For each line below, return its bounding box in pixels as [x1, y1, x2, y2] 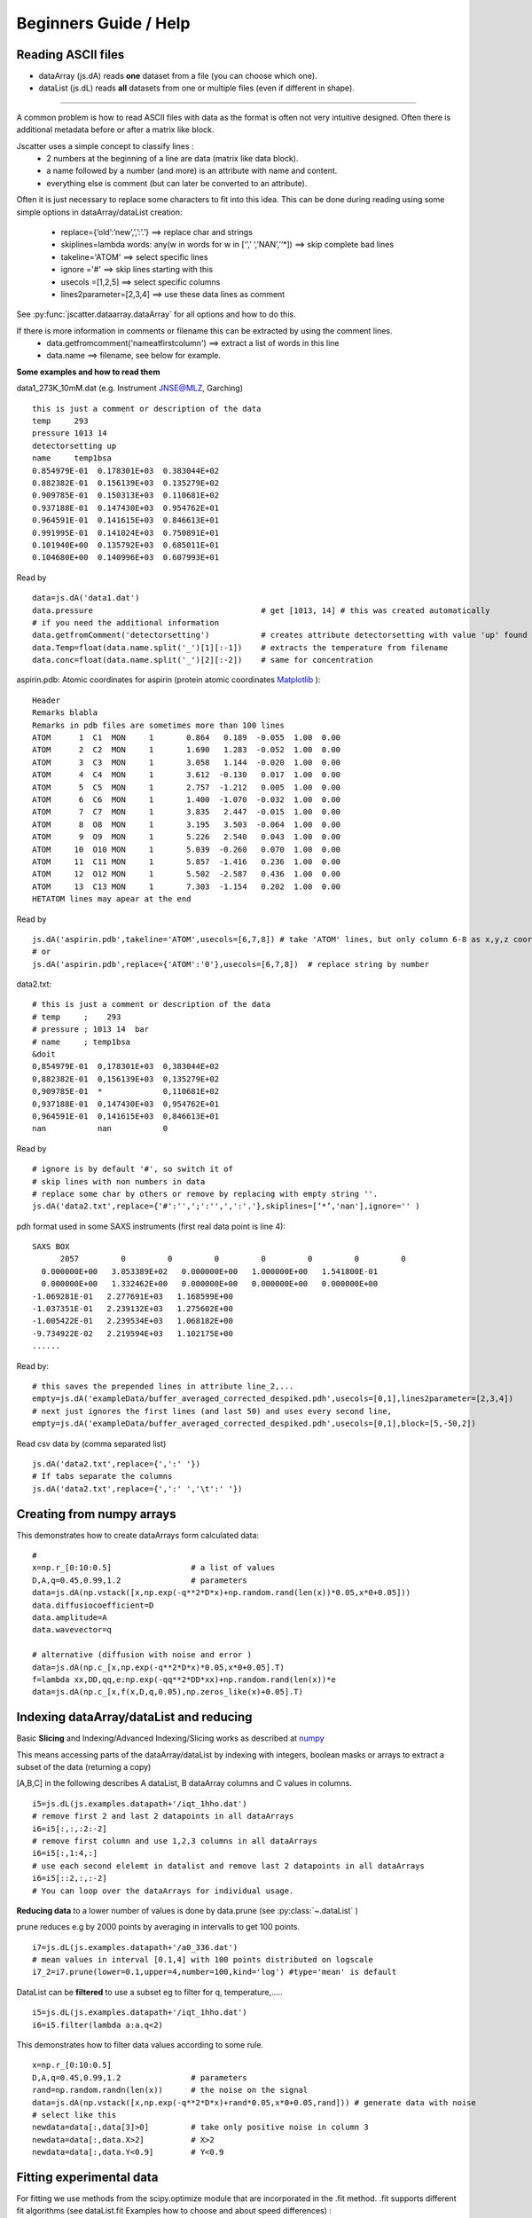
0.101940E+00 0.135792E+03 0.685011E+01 [32, 539, 220, 550]
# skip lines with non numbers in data [32, 1176, 206, 1186]
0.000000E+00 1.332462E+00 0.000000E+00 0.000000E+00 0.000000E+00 [41, 1278, 379, 1289]
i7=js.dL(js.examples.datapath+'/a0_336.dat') [32, 1942, 239, 1952]
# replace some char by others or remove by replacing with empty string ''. [32, 1189, 379, 1199]
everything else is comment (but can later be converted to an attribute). [46, 177, 308, 188]
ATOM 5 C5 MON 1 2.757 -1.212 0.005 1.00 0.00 [32, 782, 341, 792]
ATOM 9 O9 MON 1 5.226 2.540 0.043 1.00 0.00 [32, 832, 341, 842]
